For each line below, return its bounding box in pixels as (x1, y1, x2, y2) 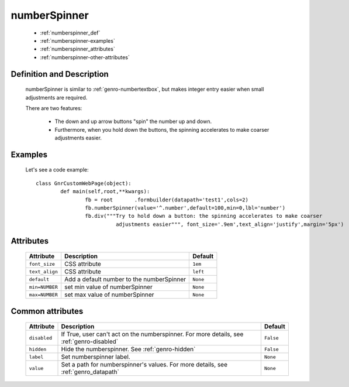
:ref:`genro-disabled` (61, 337, 119, 345)
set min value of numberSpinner (64, 283, 153, 291)
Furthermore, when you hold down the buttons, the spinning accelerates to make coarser (54, 126, 269, 133)
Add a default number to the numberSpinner (64, 275, 186, 283)
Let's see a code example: (25, 166, 89, 173)
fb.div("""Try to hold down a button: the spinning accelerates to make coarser (85, 213, 323, 220)
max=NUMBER (29, 292, 58, 298)
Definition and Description (11, 69, 109, 79)
